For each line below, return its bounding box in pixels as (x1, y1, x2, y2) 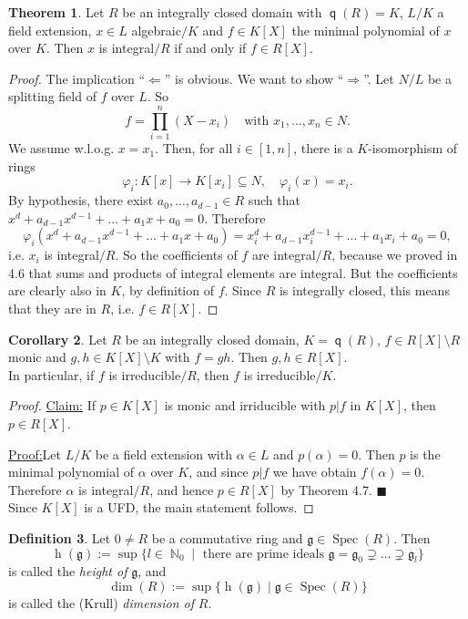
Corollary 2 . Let (8, 329, 107, 348)
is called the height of (8, 562, 127, 581)
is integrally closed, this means (279, 281, 450, 300)
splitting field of (8, 87, 97, 106)
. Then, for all (155, 139, 233, 158)
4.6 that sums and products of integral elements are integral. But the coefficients (8, 263, 458, 282)
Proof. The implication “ (8, 68, 146, 88)
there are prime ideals (202, 547, 324, 561)
